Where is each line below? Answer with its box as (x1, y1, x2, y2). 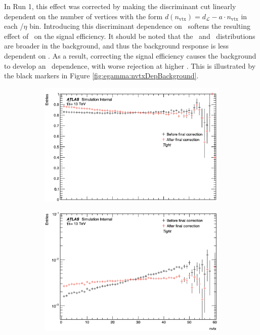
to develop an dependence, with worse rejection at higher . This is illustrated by (4, 60, 256, 71)
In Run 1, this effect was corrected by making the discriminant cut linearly (4, 1, 236, 11)
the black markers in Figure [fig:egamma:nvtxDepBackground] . (4, 70, 199, 81)
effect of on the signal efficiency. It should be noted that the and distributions (4, 30, 255, 41)
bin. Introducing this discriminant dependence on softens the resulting (29, 21, 251, 31)
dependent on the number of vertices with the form (4, 11, 163, 21)
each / (4, 21, 24, 31)
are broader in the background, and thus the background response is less (4, 40, 229, 51)
